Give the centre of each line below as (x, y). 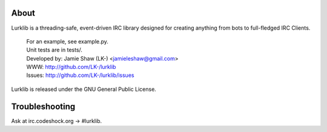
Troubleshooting (43, 106)
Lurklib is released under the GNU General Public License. (84, 89)
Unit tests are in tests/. (54, 50)
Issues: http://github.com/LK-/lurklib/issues (80, 75)
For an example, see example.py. (68, 41)
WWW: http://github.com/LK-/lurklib (71, 67)
